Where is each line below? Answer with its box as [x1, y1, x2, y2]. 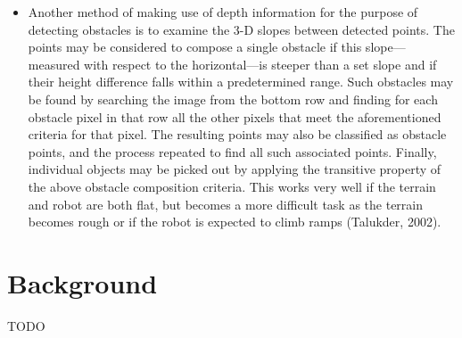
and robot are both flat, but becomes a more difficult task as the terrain [28, 194, 423, 213]
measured [28, 54, 80, 73]
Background [7, 264, 158, 301]
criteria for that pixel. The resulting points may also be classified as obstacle [28, 125, 447, 144]
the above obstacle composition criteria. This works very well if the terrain [28, 177, 436, 195]
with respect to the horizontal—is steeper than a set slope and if [84, 54, 437, 73]
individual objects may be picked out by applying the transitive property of [28, 160, 441, 178]
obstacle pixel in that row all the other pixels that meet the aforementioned [28, 107, 441, 126]
